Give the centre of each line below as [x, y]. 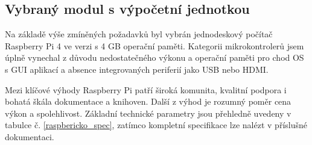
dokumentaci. [30, 136]
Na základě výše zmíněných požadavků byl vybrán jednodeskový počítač [139, 34]
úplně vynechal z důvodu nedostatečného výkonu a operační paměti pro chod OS [154, 57]
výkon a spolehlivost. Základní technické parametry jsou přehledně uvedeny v [148, 113]
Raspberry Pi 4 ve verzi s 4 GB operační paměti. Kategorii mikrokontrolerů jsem [154, 45]
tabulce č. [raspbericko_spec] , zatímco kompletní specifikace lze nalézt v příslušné [156, 125]
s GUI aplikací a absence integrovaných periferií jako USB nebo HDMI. [137, 69]
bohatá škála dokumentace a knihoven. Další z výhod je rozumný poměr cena [148, 101]
